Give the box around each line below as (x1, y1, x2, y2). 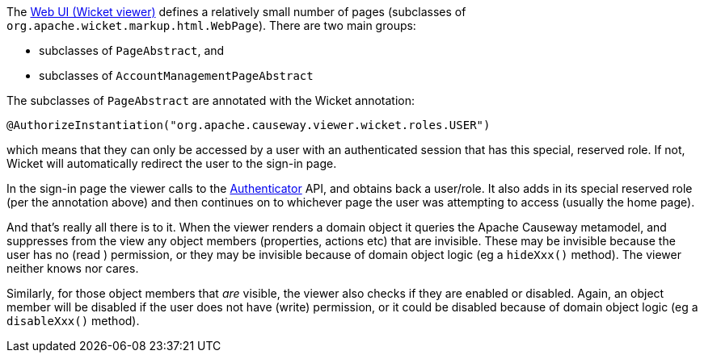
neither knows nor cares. (6, 261, 139, 275)
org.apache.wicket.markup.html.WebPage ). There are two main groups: (6, 19, 416, 32)
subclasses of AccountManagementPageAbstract (39, 69, 314, 82)
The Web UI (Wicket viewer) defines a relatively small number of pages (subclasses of (6, 5, 466, 19)
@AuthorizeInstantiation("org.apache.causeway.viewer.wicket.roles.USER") (6, 119, 491, 131)
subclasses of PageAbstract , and (39, 44, 225, 57)
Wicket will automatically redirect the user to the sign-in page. (6, 157, 337, 170)
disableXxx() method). (6, 314, 140, 328)
